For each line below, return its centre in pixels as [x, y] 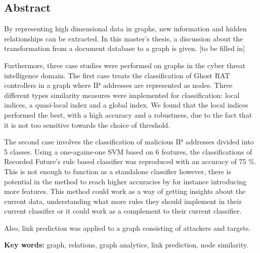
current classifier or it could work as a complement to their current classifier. [123, 211]
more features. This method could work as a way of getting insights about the [125, 191]
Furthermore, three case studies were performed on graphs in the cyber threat [125, 65]
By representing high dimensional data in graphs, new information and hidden [125, 29]
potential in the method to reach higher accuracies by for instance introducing [125, 181]
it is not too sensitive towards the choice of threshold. [87, 124]
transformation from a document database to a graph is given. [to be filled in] [125, 48]
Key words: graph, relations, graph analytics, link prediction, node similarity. [126, 245]
